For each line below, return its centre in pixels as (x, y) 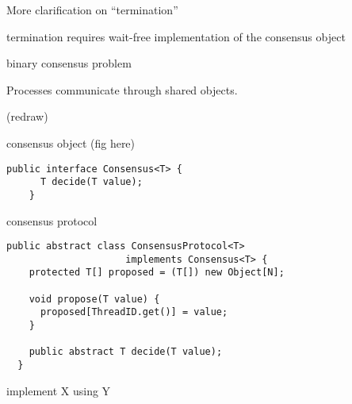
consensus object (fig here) (71, 142)
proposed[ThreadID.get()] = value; (134, 312)
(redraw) (27, 116)
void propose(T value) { (94, 299)
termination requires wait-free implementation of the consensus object (176, 36)
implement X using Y (59, 390)
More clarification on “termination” (92, 10)
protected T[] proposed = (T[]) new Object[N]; (157, 273)
